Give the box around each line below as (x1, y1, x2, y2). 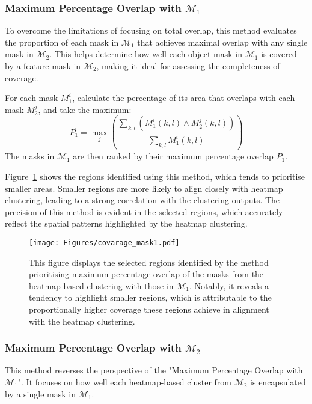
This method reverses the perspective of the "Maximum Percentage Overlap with (5, 364, 303, 376)
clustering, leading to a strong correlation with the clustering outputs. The (5, 194, 280, 206)
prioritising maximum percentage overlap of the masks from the (29, 268, 264, 280)
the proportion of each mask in (5, 35, 119, 48)
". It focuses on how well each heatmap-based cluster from (17, 375, 231, 388)
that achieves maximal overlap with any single (137, 35, 308, 48)
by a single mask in (5, 387, 76, 400)
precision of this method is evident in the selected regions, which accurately (5, 205, 283, 218)
